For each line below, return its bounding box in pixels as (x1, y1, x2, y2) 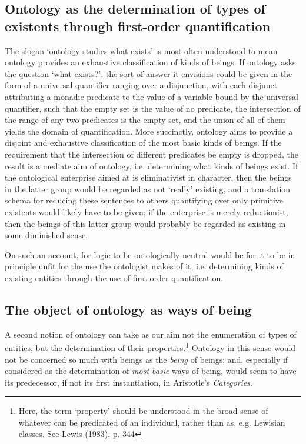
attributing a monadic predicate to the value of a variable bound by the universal (5, 90, 298, 102)
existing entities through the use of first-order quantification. (5, 271, 224, 283)
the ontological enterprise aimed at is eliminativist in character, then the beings (5, 171, 292, 183)
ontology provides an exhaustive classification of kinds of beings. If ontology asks (5, 56, 296, 68)
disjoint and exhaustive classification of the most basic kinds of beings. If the (5, 136, 282, 149)
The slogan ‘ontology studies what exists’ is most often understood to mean (5, 44, 278, 56)
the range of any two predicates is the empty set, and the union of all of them (5, 113, 285, 126)
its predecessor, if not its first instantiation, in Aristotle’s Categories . (5, 376, 252, 388)
